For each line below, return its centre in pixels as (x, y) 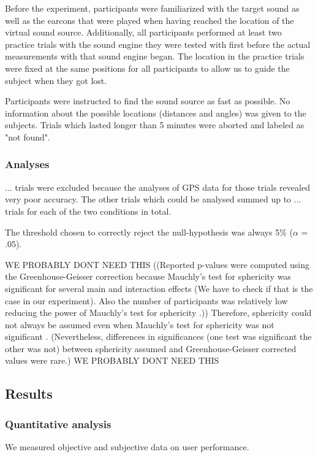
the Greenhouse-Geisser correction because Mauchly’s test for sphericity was (148, 276)
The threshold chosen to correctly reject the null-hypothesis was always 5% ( (149, 232)
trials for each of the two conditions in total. (88, 211)
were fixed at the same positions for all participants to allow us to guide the (147, 68)
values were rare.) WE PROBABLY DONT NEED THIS (112, 360)
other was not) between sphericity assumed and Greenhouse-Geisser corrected (151, 348)
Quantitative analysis (58, 424)
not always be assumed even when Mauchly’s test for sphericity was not (140, 324)
